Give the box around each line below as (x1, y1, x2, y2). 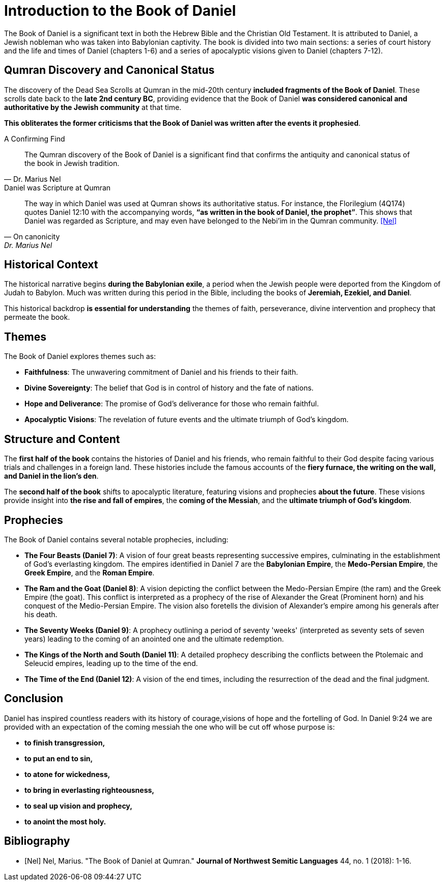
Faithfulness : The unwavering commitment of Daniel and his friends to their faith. (24, 368, 298, 377)
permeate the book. (4, 313, 70, 322)
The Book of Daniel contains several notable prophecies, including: (4, 535, 229, 544)
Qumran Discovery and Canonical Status (4, 64, 215, 77)
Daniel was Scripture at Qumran (4, 183, 111, 192)
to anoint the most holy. (24, 817, 106, 826)
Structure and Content (4, 432, 120, 446)
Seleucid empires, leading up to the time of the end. (24, 658, 198, 668)
